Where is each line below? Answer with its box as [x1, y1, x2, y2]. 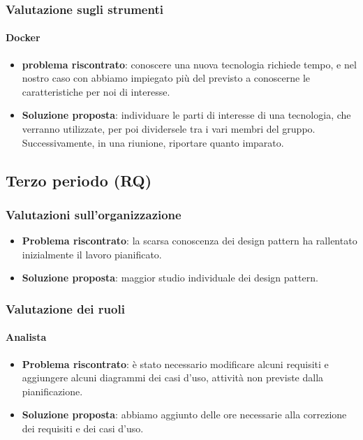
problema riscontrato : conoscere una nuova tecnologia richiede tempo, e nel [22, 57, 357, 71]
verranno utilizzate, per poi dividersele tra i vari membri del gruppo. [22, 122, 316, 136]
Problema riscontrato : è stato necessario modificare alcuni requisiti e [22, 356, 329, 371]
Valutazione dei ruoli [6, 300, 125, 317]
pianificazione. [22, 383, 83, 398]
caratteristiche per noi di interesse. [22, 84, 170, 98]
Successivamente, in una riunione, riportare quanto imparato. [22, 135, 284, 149]
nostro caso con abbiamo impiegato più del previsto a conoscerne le [22, 71, 311, 85]
